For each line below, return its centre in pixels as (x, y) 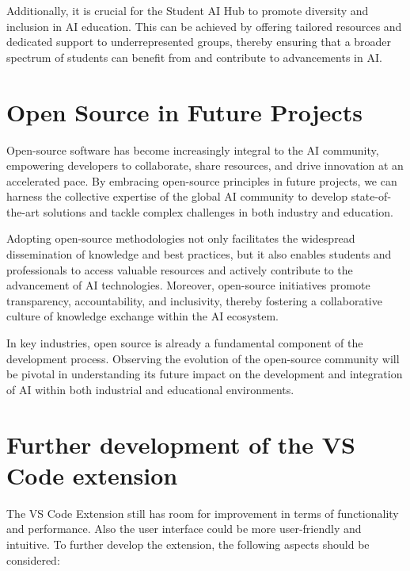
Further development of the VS (181, 444)
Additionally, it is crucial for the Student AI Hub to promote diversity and (188, 10)
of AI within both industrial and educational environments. (150, 389)
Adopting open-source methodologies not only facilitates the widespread (181, 238)
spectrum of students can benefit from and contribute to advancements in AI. (194, 57)
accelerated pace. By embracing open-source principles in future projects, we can (202, 180)
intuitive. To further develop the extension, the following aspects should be (188, 544)
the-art (23, 211)
